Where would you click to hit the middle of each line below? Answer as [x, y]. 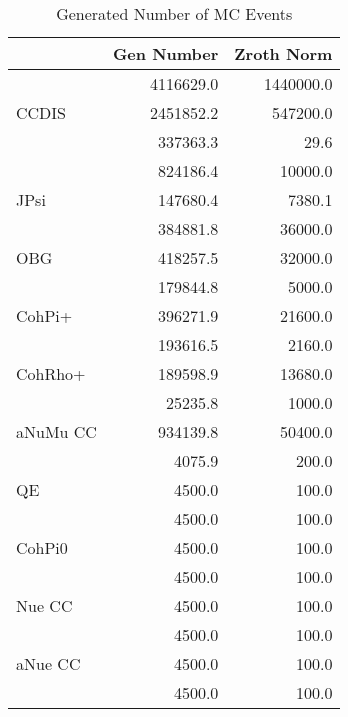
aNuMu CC [56, 431]
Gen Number [165, 53]
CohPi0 [42, 547]
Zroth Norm [283, 53]
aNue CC [48, 663]
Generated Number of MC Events [174, 13]
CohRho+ [51, 373]
